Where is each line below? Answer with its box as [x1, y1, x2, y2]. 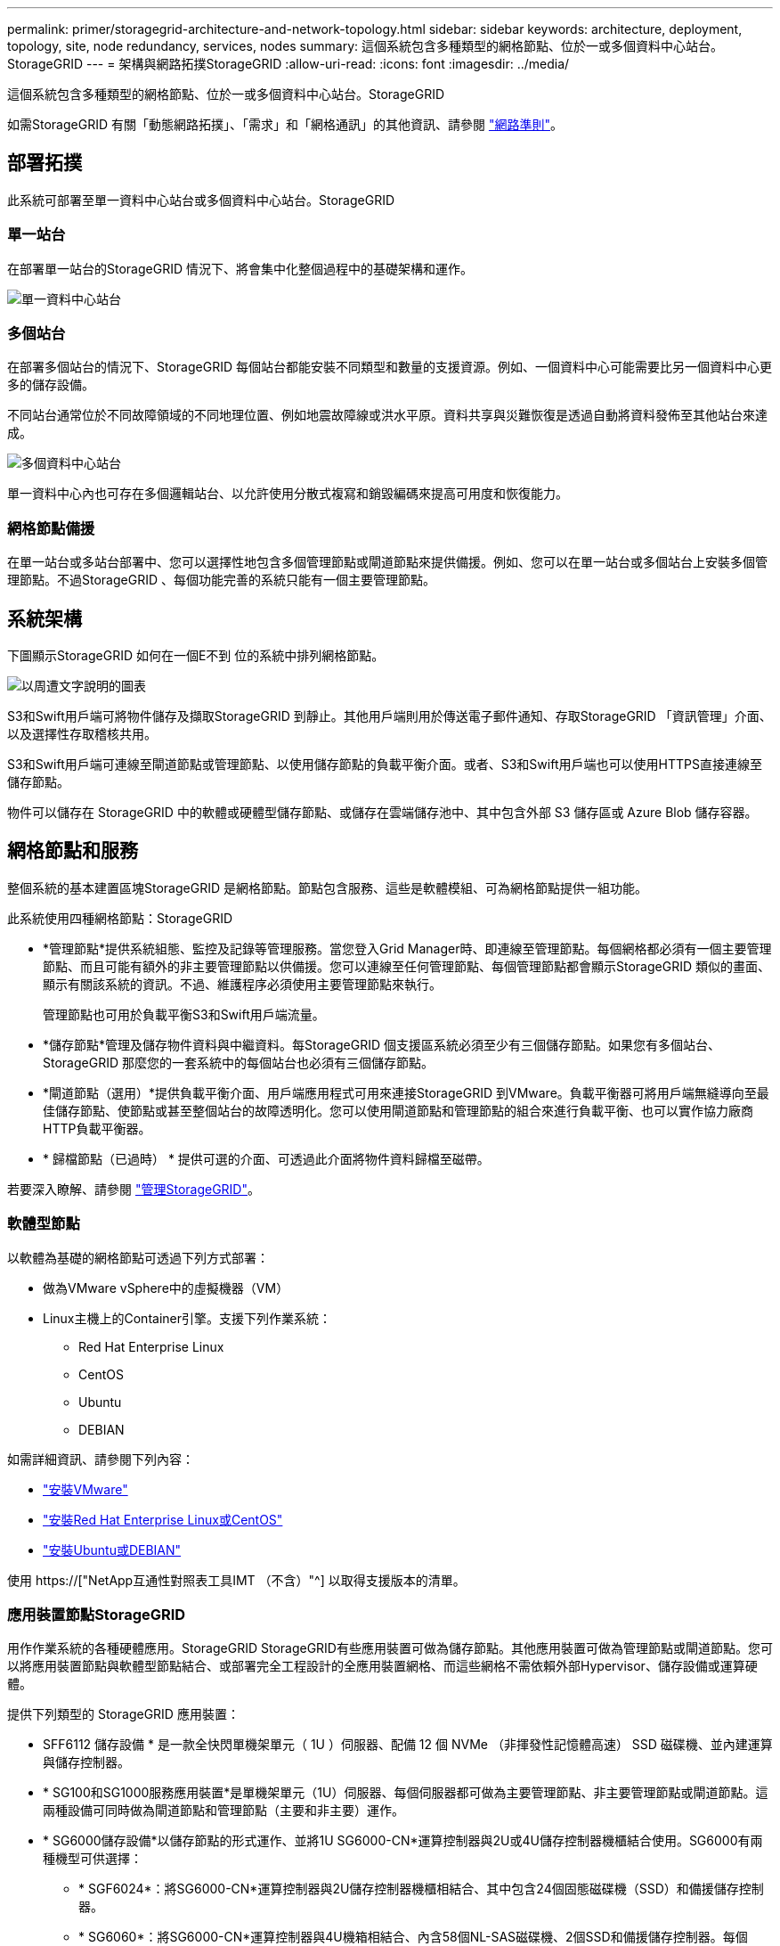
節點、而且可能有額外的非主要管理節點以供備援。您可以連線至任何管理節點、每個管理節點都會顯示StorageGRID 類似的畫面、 [43, 958, 770, 974]
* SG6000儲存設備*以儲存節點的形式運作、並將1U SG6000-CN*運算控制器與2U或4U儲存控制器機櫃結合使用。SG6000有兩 [43, 1833, 763, 1849]
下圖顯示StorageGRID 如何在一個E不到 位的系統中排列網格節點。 [7, 647, 385, 663]
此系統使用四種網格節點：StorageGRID [7, 910, 233, 926]
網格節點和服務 [7, 839, 138, 863]
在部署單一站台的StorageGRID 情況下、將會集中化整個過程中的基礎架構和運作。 [7, 260, 473, 276]
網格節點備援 [7, 519, 95, 537]
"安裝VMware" [43, 1481, 128, 1497]
